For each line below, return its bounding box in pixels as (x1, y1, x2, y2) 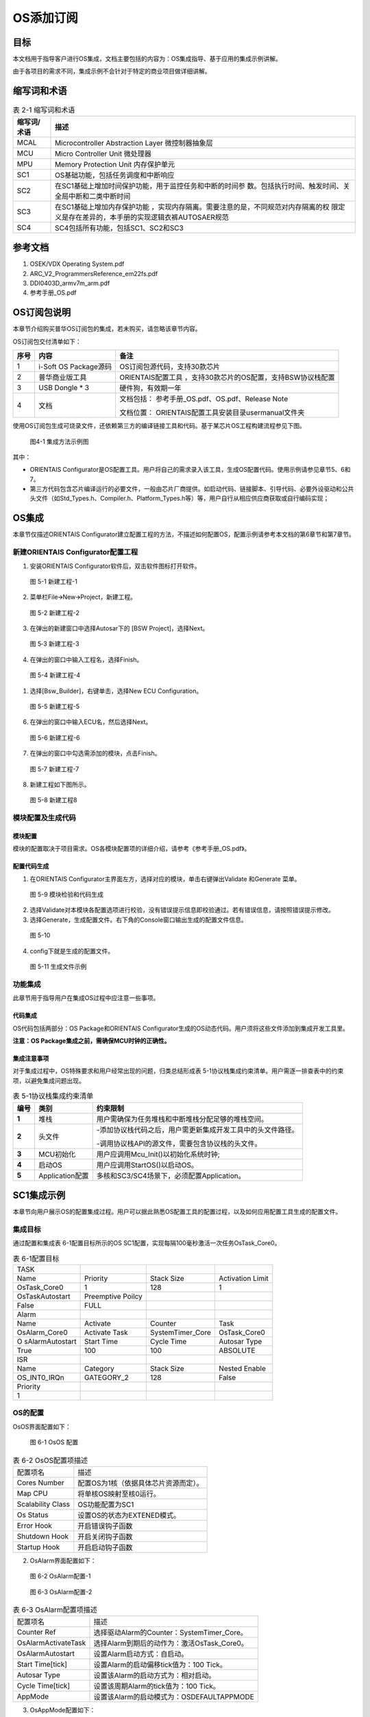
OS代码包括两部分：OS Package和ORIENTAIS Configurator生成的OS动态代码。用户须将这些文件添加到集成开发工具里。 (12, 1024, 349, 1032)
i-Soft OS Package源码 (38, 362, 112, 372)
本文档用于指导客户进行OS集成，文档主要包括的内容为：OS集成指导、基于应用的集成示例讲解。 (12, 55, 282, 63)
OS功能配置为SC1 (77, 1499, 134, 1509)
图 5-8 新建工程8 (29, 796, 77, 804)
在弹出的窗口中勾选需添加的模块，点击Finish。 (29, 749, 161, 758)
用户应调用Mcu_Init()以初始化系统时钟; (96, 1149, 221, 1159)
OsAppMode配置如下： (29, 1706, 96, 1714)
